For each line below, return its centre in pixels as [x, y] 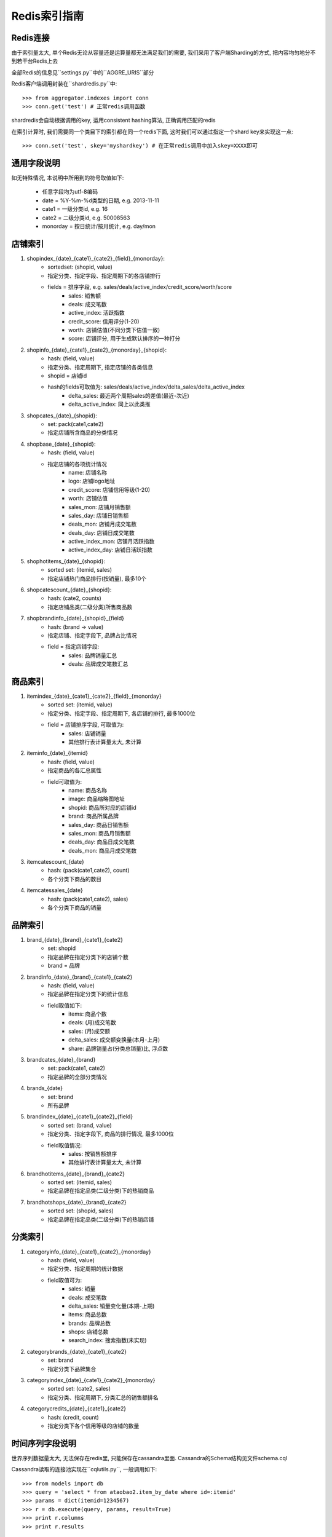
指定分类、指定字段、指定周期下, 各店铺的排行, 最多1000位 [122, 713]
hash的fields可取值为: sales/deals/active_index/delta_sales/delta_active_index [146, 387]
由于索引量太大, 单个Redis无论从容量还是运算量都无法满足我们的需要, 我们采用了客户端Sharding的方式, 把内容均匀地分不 [164, 53]
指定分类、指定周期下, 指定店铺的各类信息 [100, 367]
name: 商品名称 [88, 790]
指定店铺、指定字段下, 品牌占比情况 [92, 635]
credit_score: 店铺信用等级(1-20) [109, 489]
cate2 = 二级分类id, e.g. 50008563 [86, 218]
